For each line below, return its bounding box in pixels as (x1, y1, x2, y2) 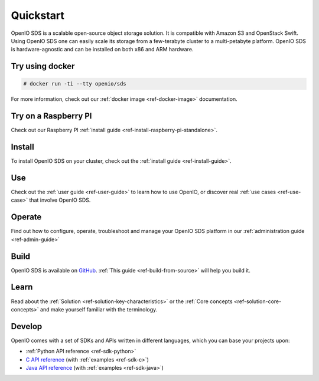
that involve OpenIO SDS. (29, 196, 91, 203)
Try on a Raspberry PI (11, 111, 92, 121)
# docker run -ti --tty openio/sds (23, 80, 126, 87)
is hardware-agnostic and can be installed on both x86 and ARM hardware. (11, 46, 194, 53)
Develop (11, 321, 43, 331)
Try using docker (11, 61, 75, 71)
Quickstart (11, 9, 65, 22)
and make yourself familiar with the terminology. (40, 306, 158, 313)
